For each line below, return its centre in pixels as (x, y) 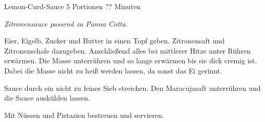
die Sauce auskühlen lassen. (47, 98)
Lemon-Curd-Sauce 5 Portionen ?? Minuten (72, 6)
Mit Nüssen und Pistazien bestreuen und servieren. (84, 115)
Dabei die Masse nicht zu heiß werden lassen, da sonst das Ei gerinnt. (113, 70)
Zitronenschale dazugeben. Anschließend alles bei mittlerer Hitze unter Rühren (128, 50)
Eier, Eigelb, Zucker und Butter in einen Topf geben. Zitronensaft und (114, 41)
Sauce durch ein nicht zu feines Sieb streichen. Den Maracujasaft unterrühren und (132, 88)
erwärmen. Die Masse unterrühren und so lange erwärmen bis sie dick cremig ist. (131, 60)
